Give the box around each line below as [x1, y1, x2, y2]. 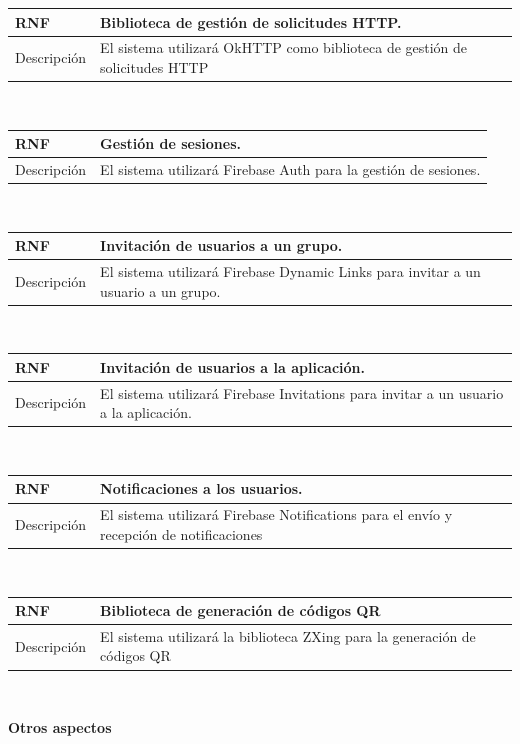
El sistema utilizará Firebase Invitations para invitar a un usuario [100, 382, 504, 403]
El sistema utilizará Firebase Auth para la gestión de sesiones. [100, 158, 481, 179]
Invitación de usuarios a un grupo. [100, 235, 343, 256]
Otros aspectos [8, 717, 112, 738]
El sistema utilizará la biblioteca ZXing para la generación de [100, 625, 476, 646]
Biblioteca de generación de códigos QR [100, 600, 381, 621]
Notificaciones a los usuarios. [100, 478, 303, 499]
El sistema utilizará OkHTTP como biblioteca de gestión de [100, 37, 468, 58]
